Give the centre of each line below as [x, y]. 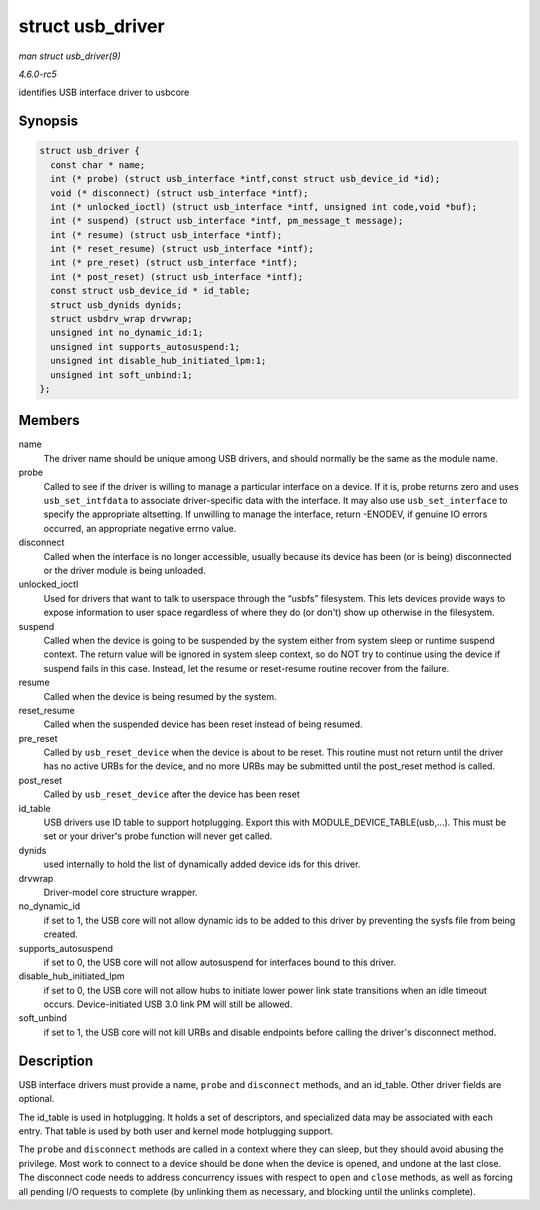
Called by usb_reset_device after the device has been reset [171, 794]
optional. [36, 1099]
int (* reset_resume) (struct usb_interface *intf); [182, 249]
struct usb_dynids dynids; [116, 304]
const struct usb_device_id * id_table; [150, 291]
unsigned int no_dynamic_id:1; [127, 333]
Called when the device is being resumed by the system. [160, 696]
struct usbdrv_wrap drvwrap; [122, 319]
